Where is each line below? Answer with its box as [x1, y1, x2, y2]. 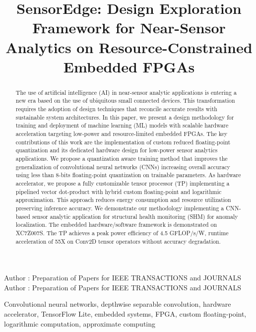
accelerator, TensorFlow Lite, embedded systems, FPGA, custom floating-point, [4, 308, 247, 319]
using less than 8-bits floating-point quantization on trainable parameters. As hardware [15, 171, 241, 179]
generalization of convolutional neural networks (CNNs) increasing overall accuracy [15, 162, 230, 171]
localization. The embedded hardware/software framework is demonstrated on [15, 220, 217, 229]
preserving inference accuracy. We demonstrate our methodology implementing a [15, 203, 224, 212]
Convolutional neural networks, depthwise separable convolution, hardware [4, 299, 231, 309]
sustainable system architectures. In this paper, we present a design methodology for [15, 113, 234, 121]
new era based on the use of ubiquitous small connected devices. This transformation [15, 96, 235, 105]
